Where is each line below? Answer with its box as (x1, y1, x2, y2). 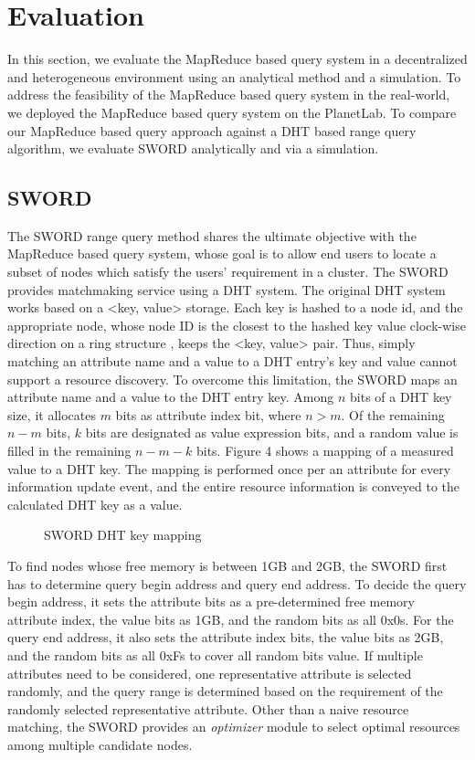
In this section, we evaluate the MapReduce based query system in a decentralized (7, 49, 468, 69)
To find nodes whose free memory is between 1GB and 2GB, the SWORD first (7, 555, 448, 575)
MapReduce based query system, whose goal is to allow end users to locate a (7, 244, 437, 263)
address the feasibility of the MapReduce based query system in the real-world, (7, 85, 450, 104)
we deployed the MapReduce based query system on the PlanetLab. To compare (7, 102, 457, 121)
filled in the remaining (7, 441, 132, 460)
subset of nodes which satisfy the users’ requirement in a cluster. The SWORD (7, 262, 449, 281)
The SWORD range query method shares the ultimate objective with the (7, 226, 417, 245)
